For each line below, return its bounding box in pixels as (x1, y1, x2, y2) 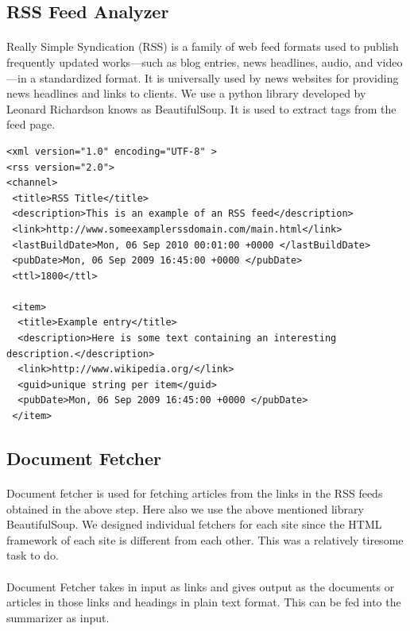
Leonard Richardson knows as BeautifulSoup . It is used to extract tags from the (6, 100, 396, 117)
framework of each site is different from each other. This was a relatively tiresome (6, 531, 404, 548)
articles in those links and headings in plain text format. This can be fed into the (6, 594, 401, 610)
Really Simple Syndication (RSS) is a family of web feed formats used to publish (6, 38, 399, 55)
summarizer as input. (6, 609, 110, 625)
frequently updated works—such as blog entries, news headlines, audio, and (6, 53, 373, 70)
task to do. (6, 547, 59, 564)
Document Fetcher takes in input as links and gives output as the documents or (6, 578, 395, 594)
